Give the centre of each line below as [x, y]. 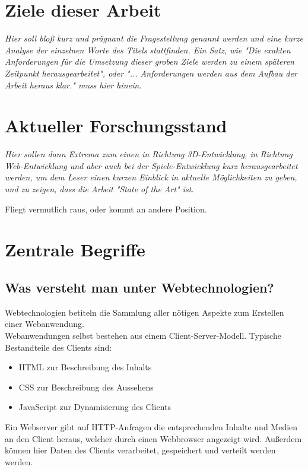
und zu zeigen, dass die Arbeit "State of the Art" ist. [99, 189]
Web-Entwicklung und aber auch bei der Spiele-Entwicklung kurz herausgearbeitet [151, 165]
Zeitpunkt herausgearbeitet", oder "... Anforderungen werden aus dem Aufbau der [151, 73]
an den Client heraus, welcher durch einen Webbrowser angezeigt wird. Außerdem [153, 438]
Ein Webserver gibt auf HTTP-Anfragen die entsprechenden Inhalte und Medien [151, 426]
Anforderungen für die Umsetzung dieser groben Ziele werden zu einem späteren [150, 61]
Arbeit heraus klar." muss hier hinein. [73, 85]
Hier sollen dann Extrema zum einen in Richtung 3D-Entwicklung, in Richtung [149, 154]
